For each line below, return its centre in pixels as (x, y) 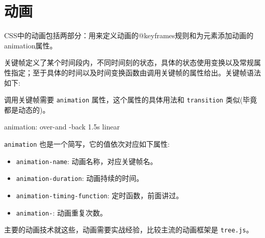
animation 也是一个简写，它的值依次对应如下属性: (87, 143)
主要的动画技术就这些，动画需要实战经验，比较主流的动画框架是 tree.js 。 (129, 230)
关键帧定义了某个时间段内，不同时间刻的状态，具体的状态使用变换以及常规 (129, 62)
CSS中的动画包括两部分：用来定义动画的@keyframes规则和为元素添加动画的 (129, 35)
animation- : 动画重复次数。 (61, 212)
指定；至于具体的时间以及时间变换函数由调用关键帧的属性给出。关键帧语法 (136, 72)
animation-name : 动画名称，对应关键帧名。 (87, 161)
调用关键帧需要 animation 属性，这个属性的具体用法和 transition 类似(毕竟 (131, 100)
